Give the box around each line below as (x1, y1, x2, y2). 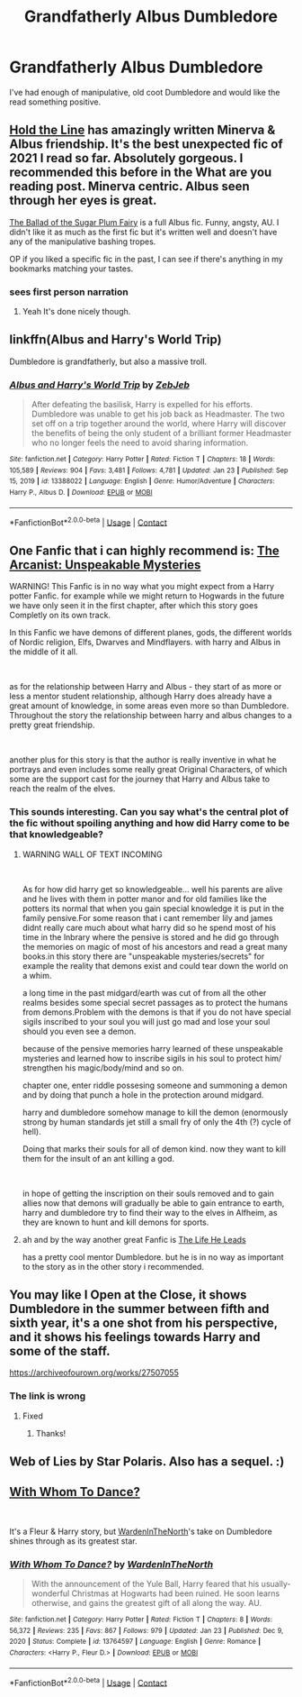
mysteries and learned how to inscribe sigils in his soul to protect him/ (22, 1053, 282, 1063)
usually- (261, 1579, 291, 1590)
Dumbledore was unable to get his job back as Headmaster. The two (31, 408, 285, 420)
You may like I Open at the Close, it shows (9, 1287, 247, 1302)
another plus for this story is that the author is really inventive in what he (9, 754, 277, 765)
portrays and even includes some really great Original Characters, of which (9, 764, 288, 775)
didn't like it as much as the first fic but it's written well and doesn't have (9, 226, 278, 237)
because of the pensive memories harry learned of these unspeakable (22, 1043, 283, 1054)
